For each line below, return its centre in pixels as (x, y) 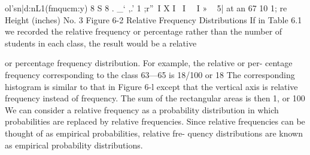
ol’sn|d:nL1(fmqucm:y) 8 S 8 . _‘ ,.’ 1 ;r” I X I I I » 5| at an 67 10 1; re (146, 8)
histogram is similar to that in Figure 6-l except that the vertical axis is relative (151, 86)
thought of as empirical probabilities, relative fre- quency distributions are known (154, 133)
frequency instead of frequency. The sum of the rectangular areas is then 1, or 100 (155, 98)
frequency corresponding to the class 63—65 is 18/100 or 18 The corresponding (150, 74)
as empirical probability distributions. (74, 145)
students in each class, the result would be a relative (101, 43)
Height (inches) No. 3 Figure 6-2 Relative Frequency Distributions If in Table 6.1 (154, 19)
